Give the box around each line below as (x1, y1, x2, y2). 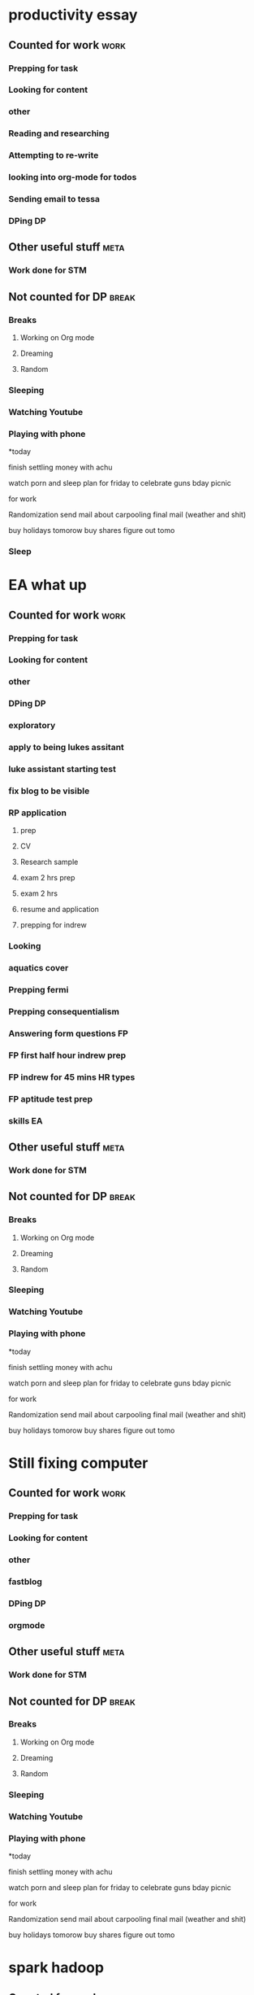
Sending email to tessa (8, 194, 100, 205)
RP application (8, 807, 67, 819)
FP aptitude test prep (8, 1093, 93, 1104)
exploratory (8, 720, 56, 731)
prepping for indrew (19, 920, 87, 930)
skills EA (8, 1115, 43, 1126)
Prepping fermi (8, 984, 69, 996)
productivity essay (8, 6, 138, 24)
